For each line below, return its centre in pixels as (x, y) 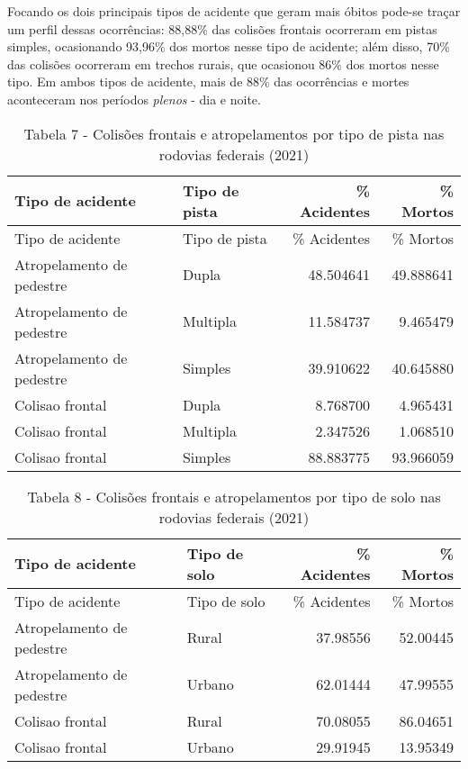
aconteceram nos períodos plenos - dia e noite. (134, 99)
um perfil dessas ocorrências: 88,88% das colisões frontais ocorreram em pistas (222, 28)
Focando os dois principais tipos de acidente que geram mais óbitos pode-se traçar (234, 11)
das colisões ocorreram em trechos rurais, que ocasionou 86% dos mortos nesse (223, 63)
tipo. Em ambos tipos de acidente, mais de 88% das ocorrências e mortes (208, 81)
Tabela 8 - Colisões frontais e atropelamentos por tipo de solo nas (234, 496)
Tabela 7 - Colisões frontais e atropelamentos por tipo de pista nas (234, 133)
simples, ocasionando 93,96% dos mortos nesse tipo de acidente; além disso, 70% (229, 46)
